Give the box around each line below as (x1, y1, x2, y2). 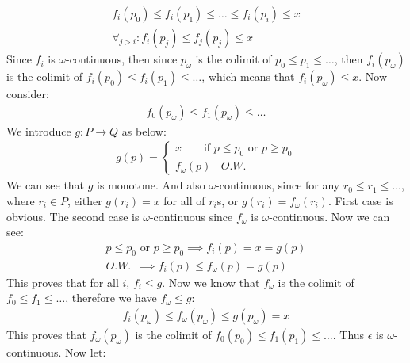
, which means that (201, 68, 295, 85)
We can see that (6, 177, 85, 193)
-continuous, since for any (216, 177, 340, 193)
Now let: (64, 343, 106, 360)
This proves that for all (6, 273, 119, 290)
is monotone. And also (97, 177, 205, 193)
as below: (121, 122, 167, 139)
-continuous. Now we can (269, 208, 390, 224)
